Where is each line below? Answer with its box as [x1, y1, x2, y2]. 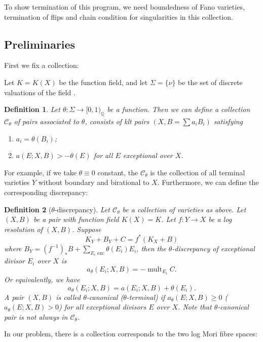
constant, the [97, 167, 138, 177]
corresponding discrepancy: [4, 186, 88, 197]
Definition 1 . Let [4, 104, 60, 115]
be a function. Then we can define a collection [107, 104, 250, 115]
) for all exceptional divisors [58, 301, 146, 312]
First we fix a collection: [4, 60, 79, 70]
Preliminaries [4, 36, 76, 52]
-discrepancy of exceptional [172, 243, 255, 253]
